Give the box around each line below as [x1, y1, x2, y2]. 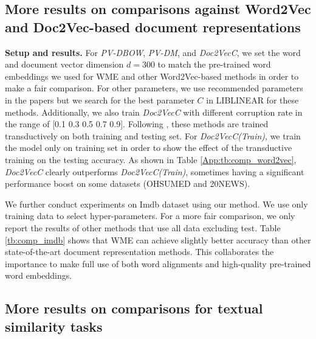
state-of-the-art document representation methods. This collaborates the [5, 245, 274, 258]
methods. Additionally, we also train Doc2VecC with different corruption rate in [5, 105, 303, 118]
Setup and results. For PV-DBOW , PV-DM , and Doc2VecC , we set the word [5, 46, 301, 58]
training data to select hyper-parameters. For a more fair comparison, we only [5, 209, 295, 222]
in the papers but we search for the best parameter [5, 93, 194, 106]
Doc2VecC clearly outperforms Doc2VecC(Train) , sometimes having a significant [5, 165, 304, 178]
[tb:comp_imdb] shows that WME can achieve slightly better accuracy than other [5, 233, 311, 246]
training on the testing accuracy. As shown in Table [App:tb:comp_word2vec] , [5, 153, 297, 166]
